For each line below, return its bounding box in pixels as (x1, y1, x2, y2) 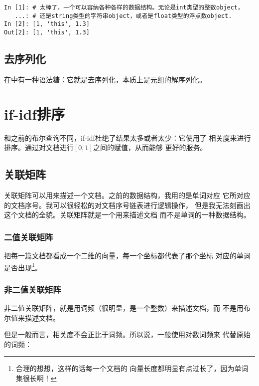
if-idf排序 (4, 103, 65, 124)
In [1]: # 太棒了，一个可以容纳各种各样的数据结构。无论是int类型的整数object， (4, 4, 244, 11)
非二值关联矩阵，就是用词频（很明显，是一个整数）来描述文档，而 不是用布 (4, 303, 251, 313)
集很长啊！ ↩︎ (15, 373, 57, 383)
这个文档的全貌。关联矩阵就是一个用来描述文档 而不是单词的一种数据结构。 (4, 209, 251, 220)
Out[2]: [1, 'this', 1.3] (4, 28, 90, 36)
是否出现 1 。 (4, 260, 42, 272)
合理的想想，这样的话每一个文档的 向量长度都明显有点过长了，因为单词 (15, 363, 249, 374)
